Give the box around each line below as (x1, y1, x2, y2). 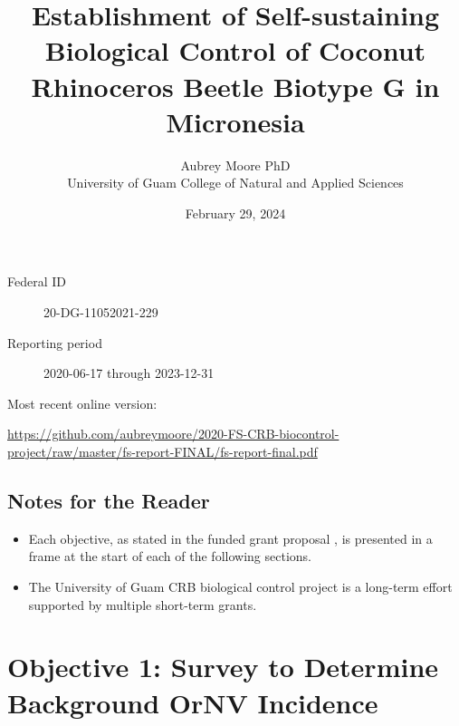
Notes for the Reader (7, 487, 210, 515)
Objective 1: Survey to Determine (7, 648, 439, 685)
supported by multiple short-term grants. (28, 595, 257, 614)
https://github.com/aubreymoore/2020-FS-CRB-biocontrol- (7, 424, 339, 443)
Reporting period (7, 333, 102, 352)
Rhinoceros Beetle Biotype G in (31, 67, 440, 104)
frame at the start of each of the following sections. (28, 547, 311, 566)
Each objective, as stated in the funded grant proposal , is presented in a (28, 528, 433, 547)
